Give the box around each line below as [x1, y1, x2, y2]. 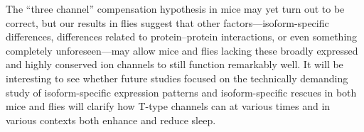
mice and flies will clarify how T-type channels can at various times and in [6, 99, 331, 114]
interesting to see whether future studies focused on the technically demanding [6, 70, 348, 85]
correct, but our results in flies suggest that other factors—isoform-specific [6, 15, 329, 30]
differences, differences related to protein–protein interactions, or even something [6, 29, 358, 44]
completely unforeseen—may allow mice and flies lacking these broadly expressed [6, 43, 358, 57]
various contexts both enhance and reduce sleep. [6, 112, 216, 127]
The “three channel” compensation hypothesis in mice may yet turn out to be [6, 1, 345, 16]
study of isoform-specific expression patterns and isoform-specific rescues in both [6, 84, 357, 99]
